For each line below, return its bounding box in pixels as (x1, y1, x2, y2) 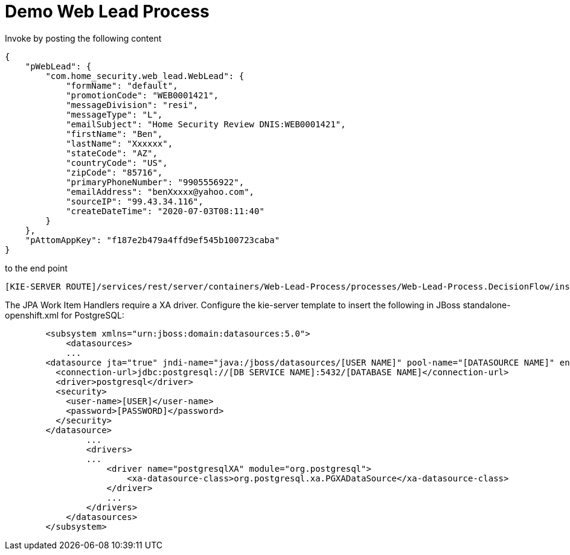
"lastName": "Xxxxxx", (66, 138, 173, 148)
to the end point (5, 262, 68, 273)
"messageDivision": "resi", (66, 100, 199, 110)
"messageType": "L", (66, 109, 163, 119)
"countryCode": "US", (66, 157, 168, 168)
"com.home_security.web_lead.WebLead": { (45, 71, 245, 81)
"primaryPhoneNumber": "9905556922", (66, 177, 245, 187)
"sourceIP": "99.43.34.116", (66, 196, 203, 206)
